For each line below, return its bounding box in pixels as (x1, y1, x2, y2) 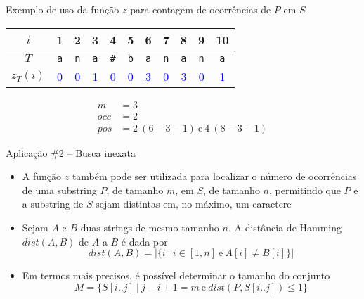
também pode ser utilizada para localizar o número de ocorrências (72, 169, 357, 184)
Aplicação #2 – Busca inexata (6, 145, 136, 160)
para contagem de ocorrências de (130, 2, 271, 16)
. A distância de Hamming (228, 220, 342, 235)
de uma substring (22, 182, 97, 197)
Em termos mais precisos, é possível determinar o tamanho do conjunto (22, 268, 330, 283)
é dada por (121, 234, 168, 248)
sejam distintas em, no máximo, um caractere (96, 196, 292, 211)
